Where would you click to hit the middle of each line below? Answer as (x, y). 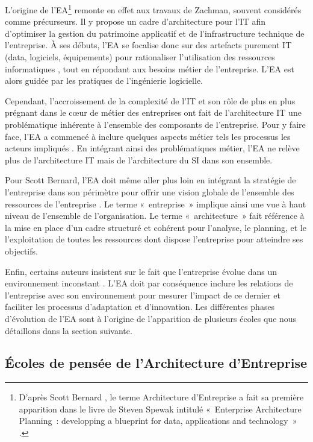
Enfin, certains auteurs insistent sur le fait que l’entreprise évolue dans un (141, 271)
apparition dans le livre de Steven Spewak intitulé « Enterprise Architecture (160, 409)
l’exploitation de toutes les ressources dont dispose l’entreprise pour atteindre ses (154, 239)
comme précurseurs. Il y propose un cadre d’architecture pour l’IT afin (135, 21)
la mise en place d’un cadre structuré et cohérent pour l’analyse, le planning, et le (156, 227)
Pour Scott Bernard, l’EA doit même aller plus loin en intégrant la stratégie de (150, 180)
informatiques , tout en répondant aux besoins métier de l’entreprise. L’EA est (150, 68)
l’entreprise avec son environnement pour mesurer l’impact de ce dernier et (143, 295)
